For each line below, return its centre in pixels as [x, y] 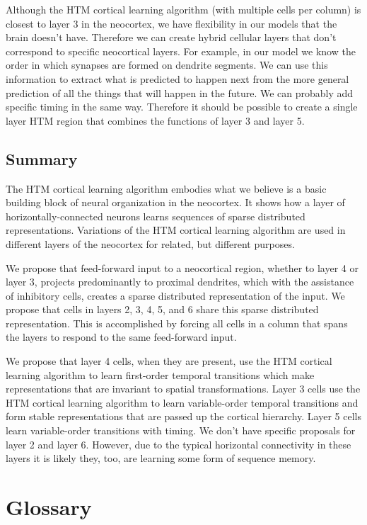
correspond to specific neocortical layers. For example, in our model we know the [181, 51]
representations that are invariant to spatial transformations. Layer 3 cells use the [183, 389]
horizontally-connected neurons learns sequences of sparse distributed [156, 216]
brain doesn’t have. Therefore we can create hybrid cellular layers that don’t [171, 37]
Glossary [49, 507]
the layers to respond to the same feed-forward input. [121, 337]
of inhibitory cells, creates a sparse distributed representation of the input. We [175, 295]
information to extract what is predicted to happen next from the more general [177, 78]
